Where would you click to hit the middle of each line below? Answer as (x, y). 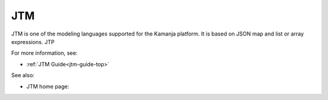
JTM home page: (48, 86)
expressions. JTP (33, 42)
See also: (23, 75)
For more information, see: (44, 53)
